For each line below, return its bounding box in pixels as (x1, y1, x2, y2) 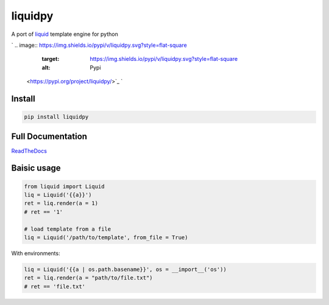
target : (41, 55, 60, 63)
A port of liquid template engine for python (11, 30, 118, 38)
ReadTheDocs (11, 147, 47, 155)
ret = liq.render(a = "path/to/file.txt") (24, 275, 153, 281)
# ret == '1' (24, 208, 63, 216)
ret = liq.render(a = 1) (24, 200, 99, 207)
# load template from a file (24, 225, 111, 233)
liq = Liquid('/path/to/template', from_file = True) (24, 234, 188, 240)
